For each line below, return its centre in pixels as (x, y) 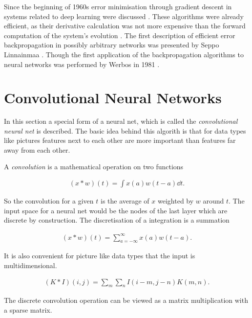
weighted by (176, 201)
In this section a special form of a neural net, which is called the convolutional (121, 121)
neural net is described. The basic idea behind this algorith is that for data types (125, 130)
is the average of (125, 201)
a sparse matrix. (28, 310)
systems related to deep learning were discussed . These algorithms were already (124, 16)
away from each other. (37, 150)
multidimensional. (31, 265)
